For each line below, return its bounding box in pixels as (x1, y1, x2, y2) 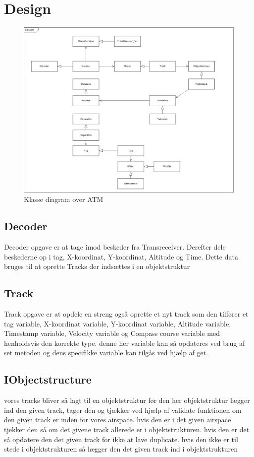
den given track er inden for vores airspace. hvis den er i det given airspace (4, 414, 231, 425)
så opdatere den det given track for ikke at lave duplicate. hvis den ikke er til (4, 434, 238, 444)
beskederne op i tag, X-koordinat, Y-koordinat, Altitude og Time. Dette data (4, 251, 238, 261)
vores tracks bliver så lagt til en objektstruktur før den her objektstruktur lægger (4, 395, 250, 405)
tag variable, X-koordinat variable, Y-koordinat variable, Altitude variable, (4, 318, 231, 328)
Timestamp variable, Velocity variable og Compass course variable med (4, 328, 220, 338)
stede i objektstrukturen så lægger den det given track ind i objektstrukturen (4, 444, 238, 454)
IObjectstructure (4, 372, 92, 387)
